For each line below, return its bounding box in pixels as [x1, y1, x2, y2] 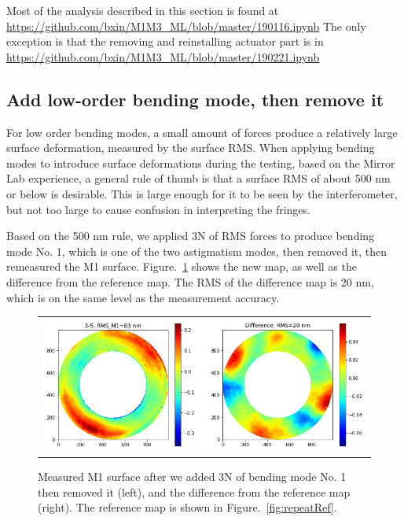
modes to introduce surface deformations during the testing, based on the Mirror [6, 154, 395, 171]
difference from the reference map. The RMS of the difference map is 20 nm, [6, 273, 374, 290]
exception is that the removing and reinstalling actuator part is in [6, 33, 324, 50]
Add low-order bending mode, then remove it [6, 87, 384, 111]
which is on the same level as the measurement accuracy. [6, 289, 280, 305]
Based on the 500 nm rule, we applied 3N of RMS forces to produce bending [6, 227, 375, 244]
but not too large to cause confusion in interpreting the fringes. [6, 201, 310, 217]
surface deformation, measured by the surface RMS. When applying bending [6, 139, 375, 156]
